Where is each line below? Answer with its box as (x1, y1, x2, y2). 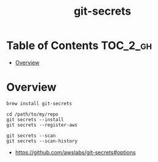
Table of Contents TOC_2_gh (6, 39, 153, 53)
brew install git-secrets (6, 100, 72, 106)
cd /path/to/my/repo (6, 111, 59, 117)
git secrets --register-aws (6, 122, 78, 128)
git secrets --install (6, 116, 64, 123)
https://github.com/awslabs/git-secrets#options (15, 149, 136, 156)
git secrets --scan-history (6, 138, 78, 144)
